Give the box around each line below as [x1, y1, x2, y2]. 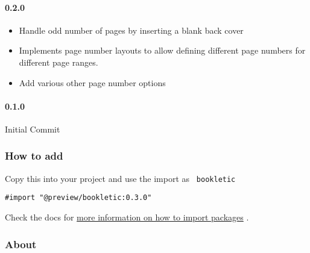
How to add [5, 148, 63, 163]
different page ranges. [19, 55, 98, 68]
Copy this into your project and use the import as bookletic [5, 172, 236, 184]
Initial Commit [5, 122, 60, 135]
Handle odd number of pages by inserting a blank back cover [19, 23, 244, 36]
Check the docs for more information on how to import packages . [5, 211, 249, 223]
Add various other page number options [19, 76, 166, 89]
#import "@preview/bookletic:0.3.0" [5, 193, 152, 202]
